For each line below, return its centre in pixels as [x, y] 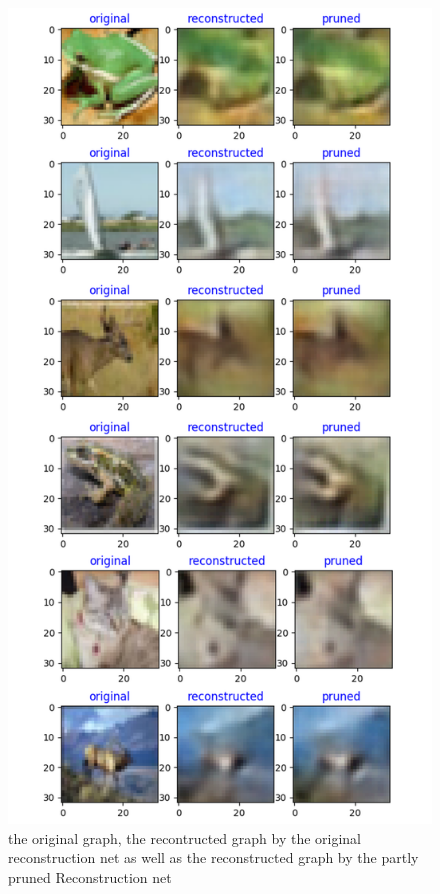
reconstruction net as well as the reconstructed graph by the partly [213, 857]
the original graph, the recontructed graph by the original [185, 837]
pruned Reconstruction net [90, 876]
